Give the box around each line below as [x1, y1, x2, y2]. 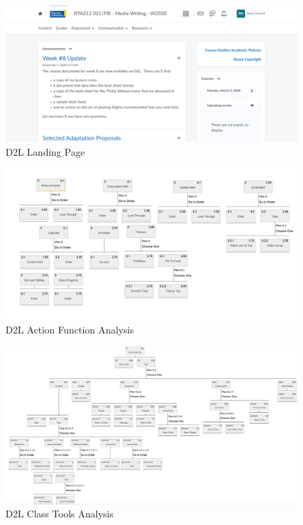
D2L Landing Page [6, 144, 85, 158]
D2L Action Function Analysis [6, 322, 134, 336]
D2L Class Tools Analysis [6, 506, 114, 521]
